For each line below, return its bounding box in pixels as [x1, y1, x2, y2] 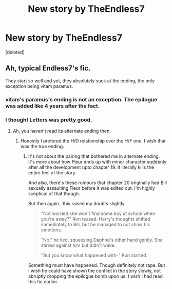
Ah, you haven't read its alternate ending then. [12, 128, 111, 134]
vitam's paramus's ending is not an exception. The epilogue [5, 96, 158, 103]
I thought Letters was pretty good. [5, 116, 92, 123]
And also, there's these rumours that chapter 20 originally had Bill [28, 179, 167, 186]
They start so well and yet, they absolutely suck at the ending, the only [5, 78, 155, 84]
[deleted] [5, 49, 25, 55]
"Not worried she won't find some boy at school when [41, 210, 156, 216]
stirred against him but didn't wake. [41, 242, 116, 248]
